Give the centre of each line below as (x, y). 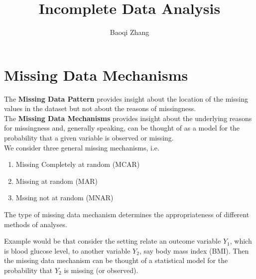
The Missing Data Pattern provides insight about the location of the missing (126, 98)
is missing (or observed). (101, 270)
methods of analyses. (36, 224)
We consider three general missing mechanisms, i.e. (82, 147)
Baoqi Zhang (129, 32)
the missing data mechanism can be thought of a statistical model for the (116, 260)
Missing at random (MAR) (57, 181)
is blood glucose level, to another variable (67, 250)
